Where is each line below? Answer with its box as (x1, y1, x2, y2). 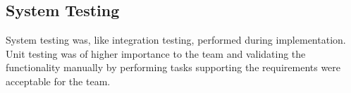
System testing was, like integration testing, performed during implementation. (6, 32, 346, 47)
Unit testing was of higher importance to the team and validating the (6, 46, 306, 61)
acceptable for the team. (6, 73, 111, 88)
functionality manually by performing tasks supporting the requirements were (6, 60, 341, 75)
